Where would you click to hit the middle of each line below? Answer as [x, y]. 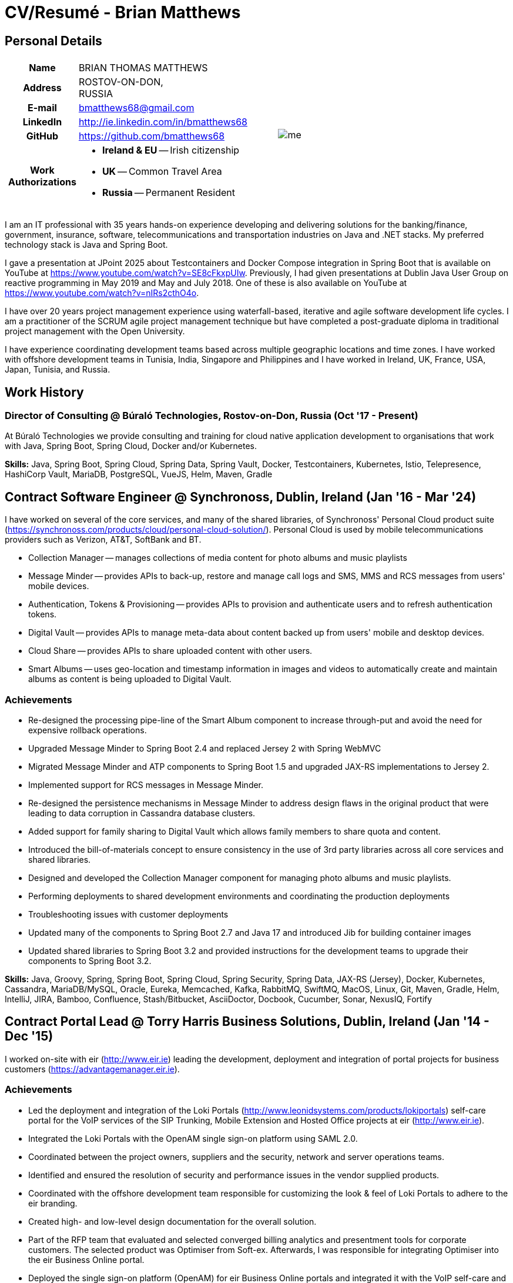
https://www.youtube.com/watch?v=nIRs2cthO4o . [102, 293]
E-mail [42, 108]
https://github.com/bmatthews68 [152, 136]
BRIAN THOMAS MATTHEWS [143, 68]
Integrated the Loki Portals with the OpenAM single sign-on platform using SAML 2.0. [193, 1138]
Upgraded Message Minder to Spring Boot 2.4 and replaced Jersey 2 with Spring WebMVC [205, 748]
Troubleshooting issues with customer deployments [128, 914]
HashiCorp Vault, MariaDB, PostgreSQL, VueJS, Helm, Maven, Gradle [139, 474]
